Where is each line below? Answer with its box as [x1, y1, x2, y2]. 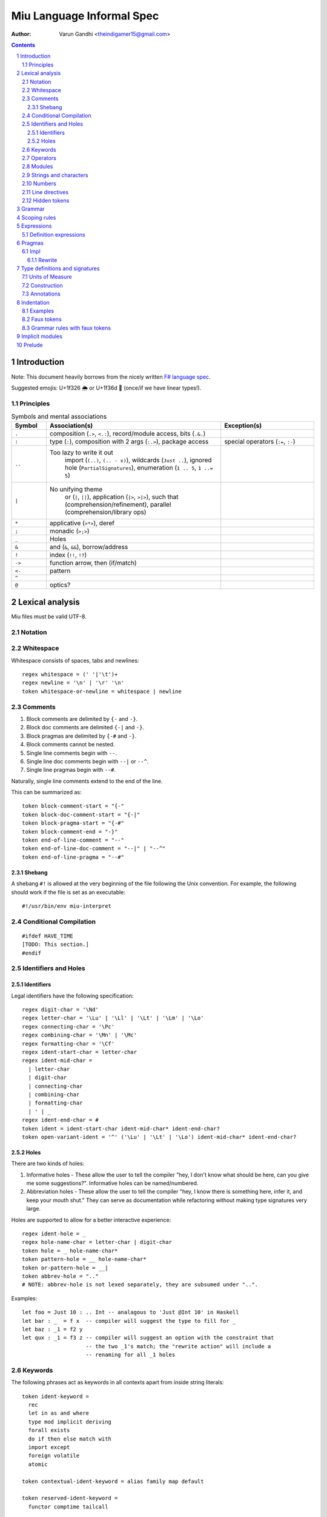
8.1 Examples [22, 307, 54, 315]
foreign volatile [28, 1452, 80, 1459]
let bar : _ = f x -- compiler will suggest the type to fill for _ [22, 1317, 236, 1324]
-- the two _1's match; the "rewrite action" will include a [85, 1343, 271, 1350]
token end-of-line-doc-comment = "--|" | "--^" [22, 845, 166, 852]
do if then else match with [28, 1435, 112, 1442]
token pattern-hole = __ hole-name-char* [22, 1256, 147, 1263]
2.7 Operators [22, 155, 57, 162]
